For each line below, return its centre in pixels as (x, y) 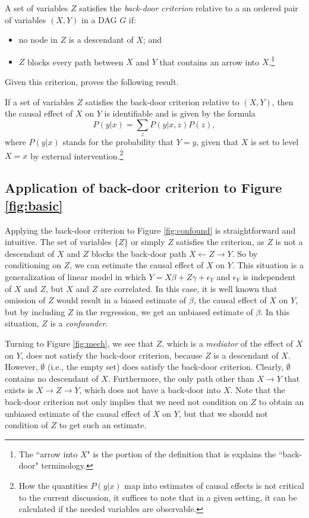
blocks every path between (75, 62)
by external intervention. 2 (77, 155)
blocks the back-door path (139, 253)
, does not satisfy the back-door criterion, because (112, 355)
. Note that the (258, 390)
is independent (269, 277)
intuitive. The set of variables (58, 242)
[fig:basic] (34, 205)
